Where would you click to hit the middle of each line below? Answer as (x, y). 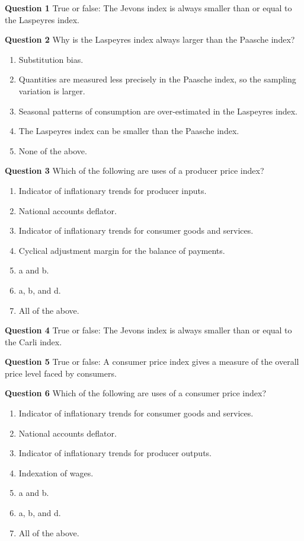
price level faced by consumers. (61, 373)
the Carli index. (33, 341)
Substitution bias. (51, 59)
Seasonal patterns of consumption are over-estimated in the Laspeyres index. (158, 111)
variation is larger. (52, 90)
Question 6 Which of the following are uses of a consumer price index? (136, 393)
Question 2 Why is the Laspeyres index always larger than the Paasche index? (150, 39)
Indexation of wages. (56, 472)
